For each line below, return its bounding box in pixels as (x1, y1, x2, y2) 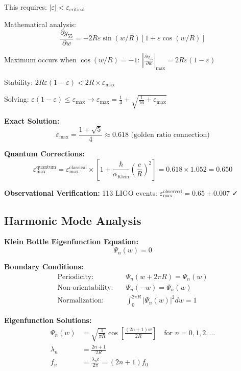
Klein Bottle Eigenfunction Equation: (4, 236, 138, 247)
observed (163, 189, 182, 194)
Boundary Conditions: (4, 261, 84, 272)
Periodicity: (57, 273, 94, 281)
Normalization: (57, 297, 104, 305)
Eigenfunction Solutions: (4, 315, 92, 326)
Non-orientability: (57, 284, 113, 291)
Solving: (4, 94, 29, 104)
